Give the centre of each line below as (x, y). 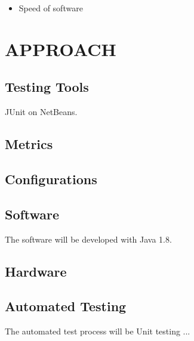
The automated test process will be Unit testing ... (98, 331)
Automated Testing (66, 306)
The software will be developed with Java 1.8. (88, 239)
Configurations (51, 179)
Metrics (29, 144)
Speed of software (51, 8)
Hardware (36, 271)
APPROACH (61, 49)
